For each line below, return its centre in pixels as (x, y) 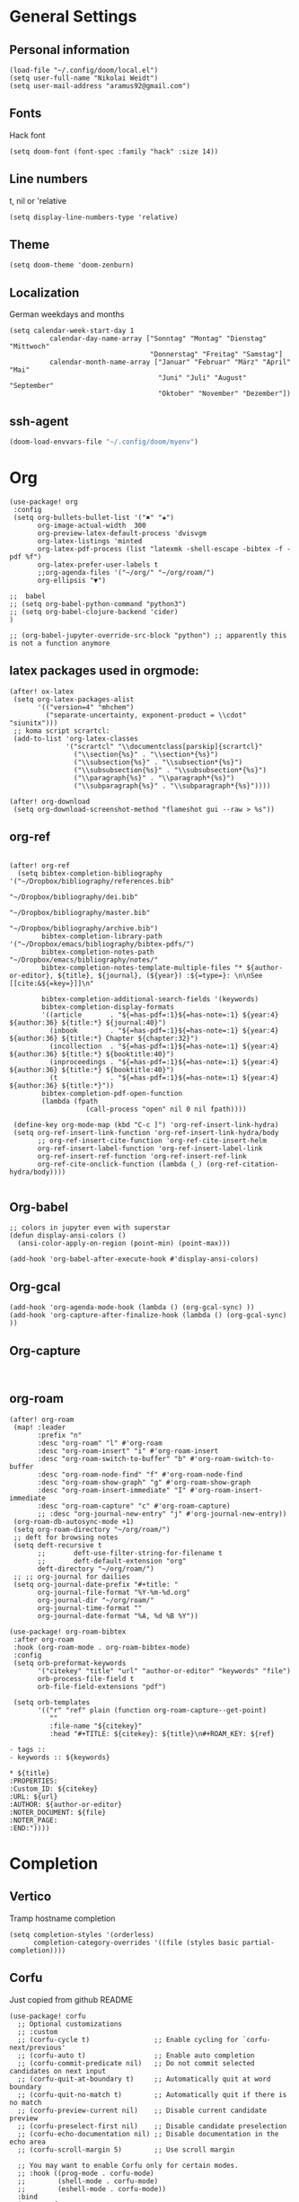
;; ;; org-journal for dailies (71, 1577)
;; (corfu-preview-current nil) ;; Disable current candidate (142, 2110)
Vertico (31, 1897)
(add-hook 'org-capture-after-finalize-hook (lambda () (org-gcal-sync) (148, 1316)
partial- (259, 1942)
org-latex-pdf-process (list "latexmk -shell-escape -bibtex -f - (164, 549)
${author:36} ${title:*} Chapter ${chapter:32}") (104, 1038)
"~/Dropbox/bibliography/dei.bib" (74, 897)
